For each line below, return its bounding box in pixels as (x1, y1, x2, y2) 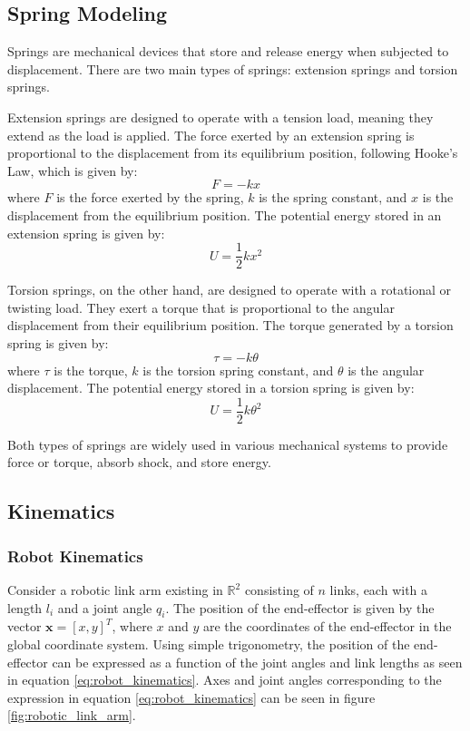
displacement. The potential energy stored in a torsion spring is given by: (7, 378, 415, 397)
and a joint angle (57, 598, 152, 617)
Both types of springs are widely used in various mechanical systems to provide (7, 434, 448, 453)
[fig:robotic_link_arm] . (7, 706, 136, 725)
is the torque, (54, 360, 128, 379)
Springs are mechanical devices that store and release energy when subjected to (7, 42, 449, 61)
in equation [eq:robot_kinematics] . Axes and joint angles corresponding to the (7, 670, 442, 689)
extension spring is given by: (7, 223, 165, 242)
